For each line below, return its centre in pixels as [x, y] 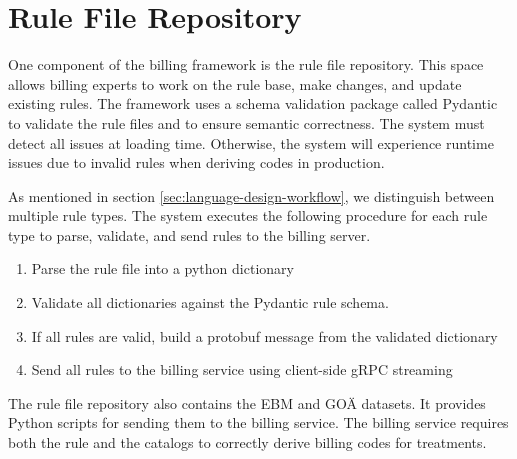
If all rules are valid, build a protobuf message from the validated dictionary [264, 335]
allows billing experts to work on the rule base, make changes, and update [235, 83]
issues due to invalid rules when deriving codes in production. [196, 162]
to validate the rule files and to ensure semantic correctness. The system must [246, 122]
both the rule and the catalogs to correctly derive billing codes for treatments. [247, 442]
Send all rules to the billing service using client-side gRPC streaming [242, 369]
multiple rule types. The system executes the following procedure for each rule [248, 215]
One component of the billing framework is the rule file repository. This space [246, 64]
